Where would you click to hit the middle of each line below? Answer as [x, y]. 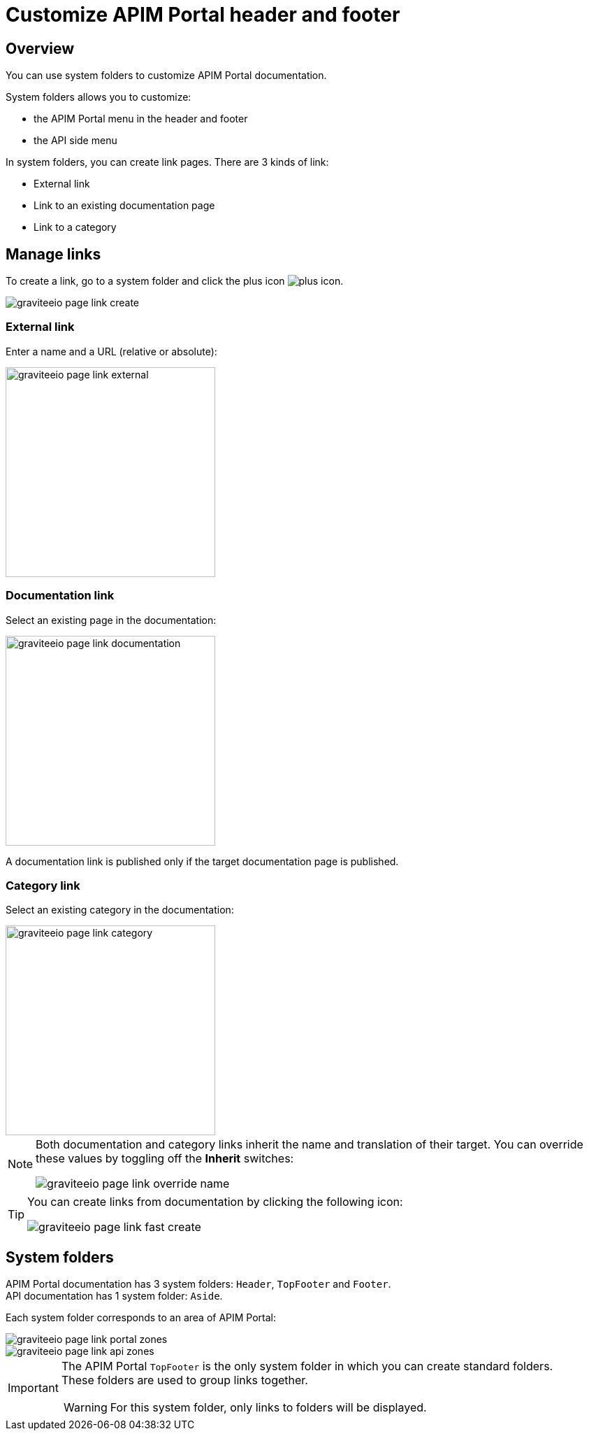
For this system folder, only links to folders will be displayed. [268, 1408]
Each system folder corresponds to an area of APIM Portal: [141, 1318]
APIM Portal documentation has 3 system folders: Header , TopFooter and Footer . [198, 1284]
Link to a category [75, 227]
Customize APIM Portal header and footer [203, 15]
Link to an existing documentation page [124, 206]
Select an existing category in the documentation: [120, 910]
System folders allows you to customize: [99, 97]
